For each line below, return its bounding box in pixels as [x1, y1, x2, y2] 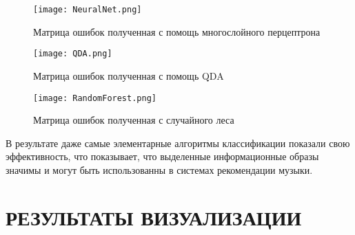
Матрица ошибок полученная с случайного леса [33, 113, 234, 127]
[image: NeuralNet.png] [33, 5, 142, 14]
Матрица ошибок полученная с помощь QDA [33, 68, 224, 82]
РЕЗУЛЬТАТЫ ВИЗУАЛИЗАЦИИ [6, 203, 302, 231]
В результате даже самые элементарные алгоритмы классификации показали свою [6, 135, 350, 150]
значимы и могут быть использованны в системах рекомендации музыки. [6, 162, 313, 177]
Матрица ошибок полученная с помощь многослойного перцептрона [33, 24, 321, 38]
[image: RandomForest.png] [33, 93, 156, 103]
